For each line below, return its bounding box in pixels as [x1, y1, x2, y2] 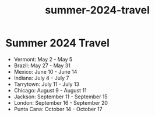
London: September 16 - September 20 [13, 99, 108, 106]
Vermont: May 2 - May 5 [13, 56, 73, 63]
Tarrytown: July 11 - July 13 [13, 80, 80, 88]
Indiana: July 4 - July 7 [13, 74, 69, 81]
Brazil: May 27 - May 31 [13, 62, 71, 69]
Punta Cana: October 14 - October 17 [13, 105, 103, 112]
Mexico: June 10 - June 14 [13, 68, 77, 75]
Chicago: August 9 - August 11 [13, 87, 87, 94]
